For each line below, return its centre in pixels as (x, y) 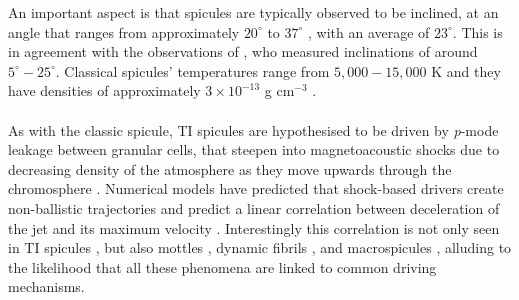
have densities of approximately (104, 90)
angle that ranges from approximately (124, 31)
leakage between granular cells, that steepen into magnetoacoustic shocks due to (254, 149)
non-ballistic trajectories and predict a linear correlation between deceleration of (254, 207)
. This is (477, 31)
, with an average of (368, 31)
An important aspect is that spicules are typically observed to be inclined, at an (253, 12)
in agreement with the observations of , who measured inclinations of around (243, 51)
